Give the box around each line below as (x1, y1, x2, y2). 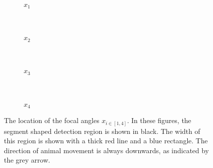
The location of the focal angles (4, 115, 99, 126)
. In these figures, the (127, 115, 191, 126)
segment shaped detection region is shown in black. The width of (4, 126, 200, 136)
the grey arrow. (4, 155, 50, 165)
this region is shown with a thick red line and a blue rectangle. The (4, 135, 208, 146)
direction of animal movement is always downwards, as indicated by (4, 145, 209, 155)
